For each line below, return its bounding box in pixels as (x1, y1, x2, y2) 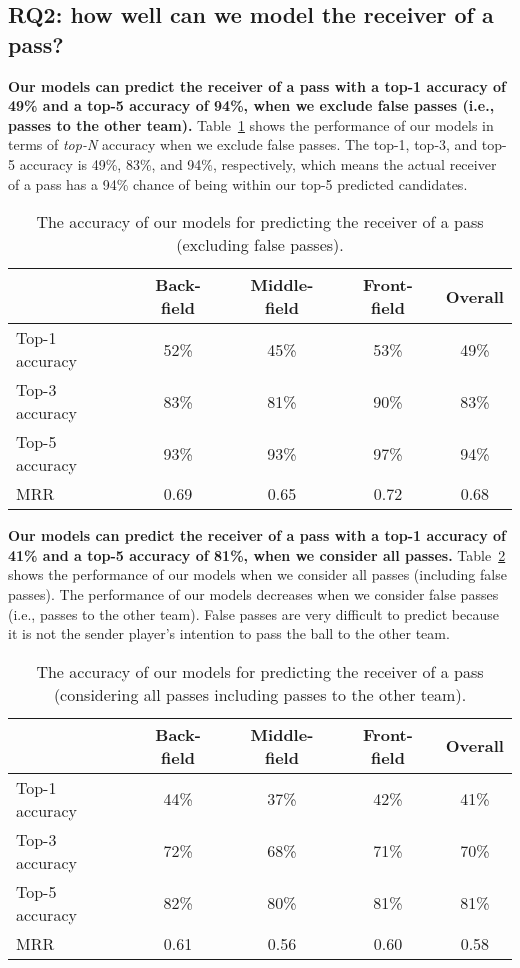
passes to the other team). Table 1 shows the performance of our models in (8, 114, 494, 135)
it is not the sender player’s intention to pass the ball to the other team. (8, 623, 450, 644)
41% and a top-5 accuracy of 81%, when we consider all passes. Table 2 (8, 544, 506, 565)
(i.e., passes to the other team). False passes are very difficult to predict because (8, 603, 499, 624)
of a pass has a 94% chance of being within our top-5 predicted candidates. (8, 173, 468, 194)
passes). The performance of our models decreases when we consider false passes (8, 583, 499, 604)
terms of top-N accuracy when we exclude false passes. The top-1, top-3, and (8, 134, 478, 155)
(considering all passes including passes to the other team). (53, 682, 467, 706)
